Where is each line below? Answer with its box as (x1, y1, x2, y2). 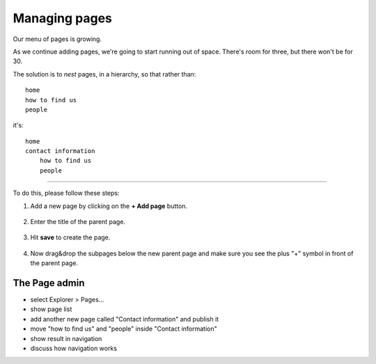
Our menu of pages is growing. (13, 35, 102, 43)
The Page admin (13, 277, 85, 289)
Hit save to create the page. (30, 233, 111, 242)
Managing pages (13, 10, 113, 26)
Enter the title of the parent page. (30, 218, 125, 226)
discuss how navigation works (30, 345, 118, 353)
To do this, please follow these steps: (13, 189, 120, 198)
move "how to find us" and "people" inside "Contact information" (30, 324, 217, 333)
